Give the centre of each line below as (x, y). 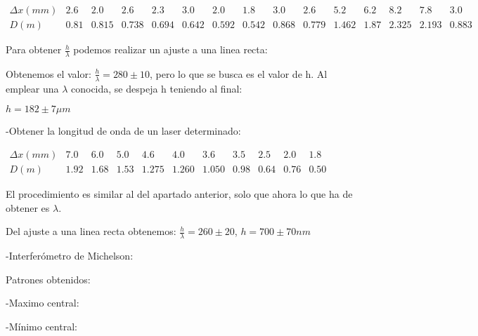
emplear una (32, 88)
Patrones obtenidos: (48, 279)
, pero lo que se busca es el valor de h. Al (239, 73)
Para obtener (34, 49)
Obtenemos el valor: (49, 73)
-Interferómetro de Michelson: (70, 255)
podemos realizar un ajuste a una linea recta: (170, 49)
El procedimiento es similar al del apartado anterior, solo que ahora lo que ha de (179, 193)
